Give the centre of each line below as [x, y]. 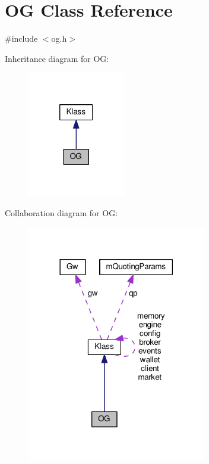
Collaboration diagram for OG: [61, 213]
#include [21, 38]
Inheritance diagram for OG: [57, 58]
